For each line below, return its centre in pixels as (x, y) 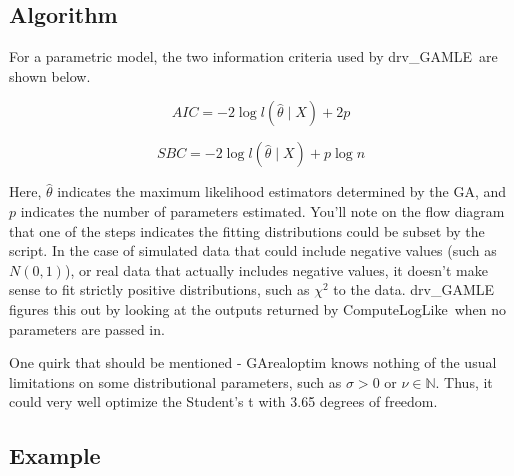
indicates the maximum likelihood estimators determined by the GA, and (282, 191)
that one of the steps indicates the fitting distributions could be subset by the (247, 230)
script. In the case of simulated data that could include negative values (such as (253, 250)
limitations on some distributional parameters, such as (175, 381)
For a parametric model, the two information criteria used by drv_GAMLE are (253, 56)
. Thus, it (464, 381)
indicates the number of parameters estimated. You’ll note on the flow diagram (262, 210)
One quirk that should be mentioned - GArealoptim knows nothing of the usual (253, 362)
